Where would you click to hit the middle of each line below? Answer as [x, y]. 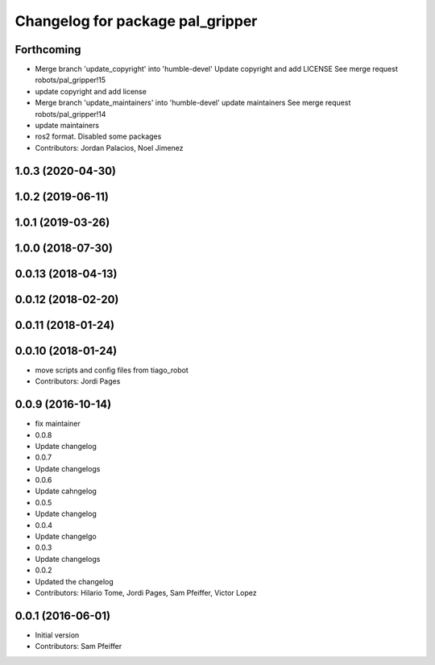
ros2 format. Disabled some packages [98, 136]
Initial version [57, 635]
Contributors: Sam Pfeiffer [79, 646]
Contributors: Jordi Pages [78, 381]
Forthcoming [48, 50]
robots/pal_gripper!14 [70, 114]
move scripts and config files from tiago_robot [112, 370]
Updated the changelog [75, 581]
